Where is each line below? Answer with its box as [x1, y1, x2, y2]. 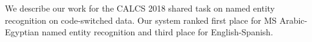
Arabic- [279, 13, 308, 26]
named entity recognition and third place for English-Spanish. [42, 26, 274, 38]
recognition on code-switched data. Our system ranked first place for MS [5, 13, 277, 26]
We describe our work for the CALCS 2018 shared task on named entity [5, 2, 275, 14]
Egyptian [5, 26, 39, 38]
